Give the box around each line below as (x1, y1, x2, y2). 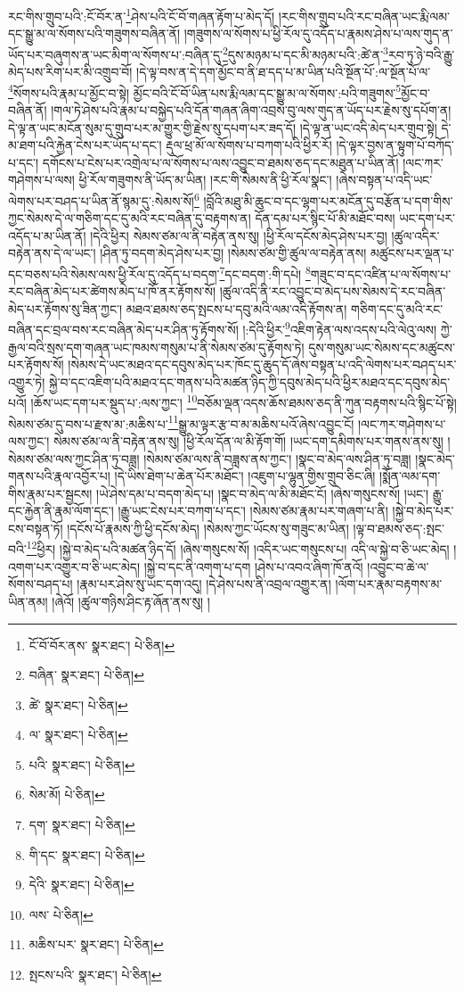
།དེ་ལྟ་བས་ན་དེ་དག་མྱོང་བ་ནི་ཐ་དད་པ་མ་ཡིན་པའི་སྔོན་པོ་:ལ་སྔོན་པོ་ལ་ (136, 62, 431, 81)
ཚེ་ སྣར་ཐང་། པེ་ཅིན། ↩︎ (28, 695, 128, 714)
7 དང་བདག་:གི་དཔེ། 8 (219, 261, 311, 283)
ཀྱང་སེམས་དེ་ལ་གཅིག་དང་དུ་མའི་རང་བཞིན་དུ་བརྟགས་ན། (8, 209, 251, 228)
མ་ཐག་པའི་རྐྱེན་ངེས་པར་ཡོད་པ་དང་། (8, 136, 162, 154)
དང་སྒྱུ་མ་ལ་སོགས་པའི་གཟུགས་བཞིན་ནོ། (8, 24, 181, 43)
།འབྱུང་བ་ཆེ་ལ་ (367, 557, 429, 575)
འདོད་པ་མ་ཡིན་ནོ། (8, 226, 86, 244)
